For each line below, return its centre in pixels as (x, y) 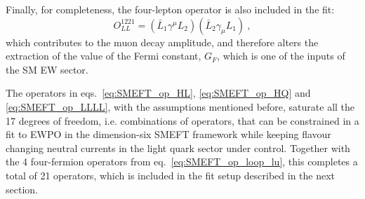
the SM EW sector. (47, 69)
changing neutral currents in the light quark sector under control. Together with (178, 147)
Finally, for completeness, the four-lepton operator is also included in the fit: (170, 9)
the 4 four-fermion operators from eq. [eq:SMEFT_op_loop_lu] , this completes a (182, 162)
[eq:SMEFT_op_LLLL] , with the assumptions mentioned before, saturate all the (180, 106)
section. (22, 189)
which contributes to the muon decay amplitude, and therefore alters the (162, 42)
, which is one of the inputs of (281, 56)
